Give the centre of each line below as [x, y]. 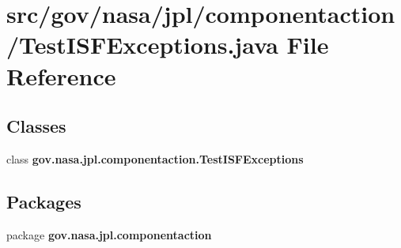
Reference [61, 75]
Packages [44, 201]
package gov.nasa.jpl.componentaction [109, 234]
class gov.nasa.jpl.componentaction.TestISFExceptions [155, 158]
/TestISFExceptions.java [142, 45]
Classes [36, 126]
